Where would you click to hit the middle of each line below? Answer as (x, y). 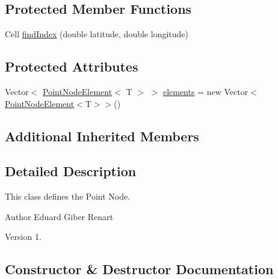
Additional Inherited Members (102, 136)
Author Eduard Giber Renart (59, 216)
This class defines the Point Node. (68, 196)
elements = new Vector (205, 91)
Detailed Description (71, 171)
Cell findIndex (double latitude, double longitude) (97, 34)
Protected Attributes (72, 66)
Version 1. (23, 237)
